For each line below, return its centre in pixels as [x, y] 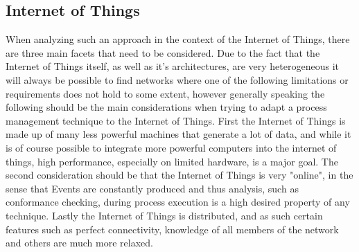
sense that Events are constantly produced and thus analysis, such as [152, 188]
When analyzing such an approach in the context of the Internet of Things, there [178, 39]
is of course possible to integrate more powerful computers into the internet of [171, 147]
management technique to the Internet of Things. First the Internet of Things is [176, 120]
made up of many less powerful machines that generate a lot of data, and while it [178, 134]
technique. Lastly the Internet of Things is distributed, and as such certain [164, 215]
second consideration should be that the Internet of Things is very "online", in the [179, 175]
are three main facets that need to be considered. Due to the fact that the [163, 52]
